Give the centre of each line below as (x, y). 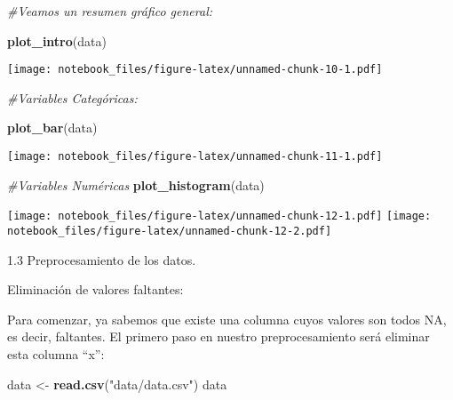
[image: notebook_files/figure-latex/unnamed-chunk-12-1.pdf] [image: (219, 216)
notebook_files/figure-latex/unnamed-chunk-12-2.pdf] (170, 231)
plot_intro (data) (57, 40)
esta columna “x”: (56, 353)
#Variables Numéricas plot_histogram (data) (136, 184)
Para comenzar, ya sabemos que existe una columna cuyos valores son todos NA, (227, 319)
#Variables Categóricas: (72, 97)
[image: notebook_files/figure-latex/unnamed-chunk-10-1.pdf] (195, 70)
